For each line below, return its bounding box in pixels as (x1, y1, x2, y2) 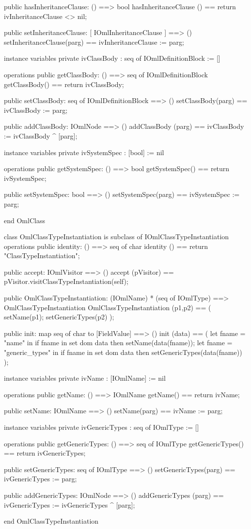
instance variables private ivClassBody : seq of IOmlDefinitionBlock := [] (4, 53, 220, 63)
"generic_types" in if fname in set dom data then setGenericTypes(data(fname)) (4, 347, 242, 357)
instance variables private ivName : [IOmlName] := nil (4, 373, 166, 383)
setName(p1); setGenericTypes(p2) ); (4, 312, 114, 322)
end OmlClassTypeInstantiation (4, 516, 99, 526)
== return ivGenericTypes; (4, 448, 86, 458)
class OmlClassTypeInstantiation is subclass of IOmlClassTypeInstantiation (4, 231, 229, 242)
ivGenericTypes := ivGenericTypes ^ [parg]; (4, 499, 135, 510)
